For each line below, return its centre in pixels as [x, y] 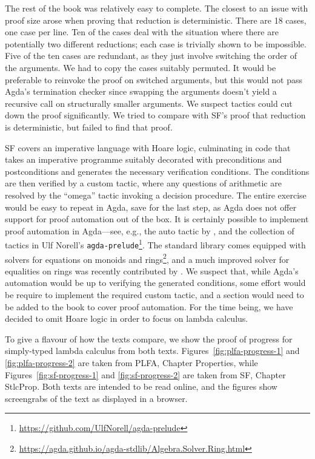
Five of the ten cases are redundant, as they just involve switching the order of [151, 56]
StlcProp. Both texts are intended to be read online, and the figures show [141, 386]
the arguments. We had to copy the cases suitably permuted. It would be [141, 67]
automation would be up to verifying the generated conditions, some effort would [155, 283]
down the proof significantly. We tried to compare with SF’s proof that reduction [155, 115]
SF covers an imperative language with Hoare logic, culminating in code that [148, 147]
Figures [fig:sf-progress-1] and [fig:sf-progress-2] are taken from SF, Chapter [145, 374]
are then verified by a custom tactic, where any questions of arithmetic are [143, 183]
